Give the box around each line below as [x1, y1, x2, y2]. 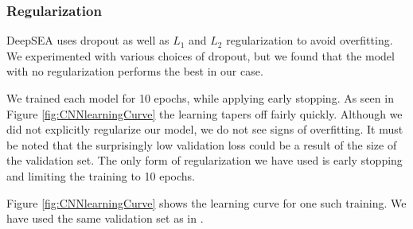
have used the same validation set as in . [6, 210, 204, 227]
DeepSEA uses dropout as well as [6, 32, 169, 49]
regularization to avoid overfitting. [226, 32, 393, 49]
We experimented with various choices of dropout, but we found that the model [6, 47, 395, 64]
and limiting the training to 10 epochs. [6, 167, 195, 184]
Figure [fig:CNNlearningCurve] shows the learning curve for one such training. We [6, 194, 407, 211]
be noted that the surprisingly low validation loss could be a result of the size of [6, 136, 397, 153]
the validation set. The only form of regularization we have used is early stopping [6, 152, 403, 169]
